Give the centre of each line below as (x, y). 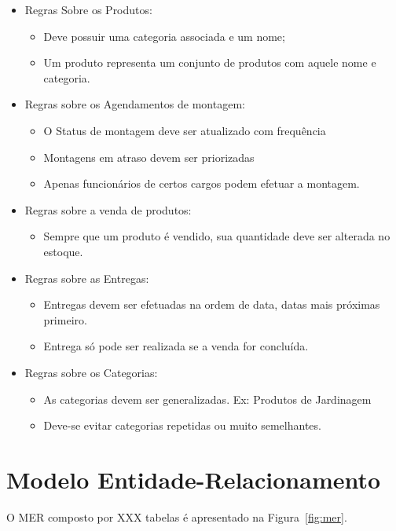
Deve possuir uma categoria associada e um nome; (164, 36)
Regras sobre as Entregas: (87, 278)
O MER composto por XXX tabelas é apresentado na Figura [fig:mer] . (177, 516)
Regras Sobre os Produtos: (88, 9)
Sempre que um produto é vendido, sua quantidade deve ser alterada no (217, 236)
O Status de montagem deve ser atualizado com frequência (185, 130)
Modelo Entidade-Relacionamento (194, 479)
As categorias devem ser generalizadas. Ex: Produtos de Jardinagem (207, 399)
